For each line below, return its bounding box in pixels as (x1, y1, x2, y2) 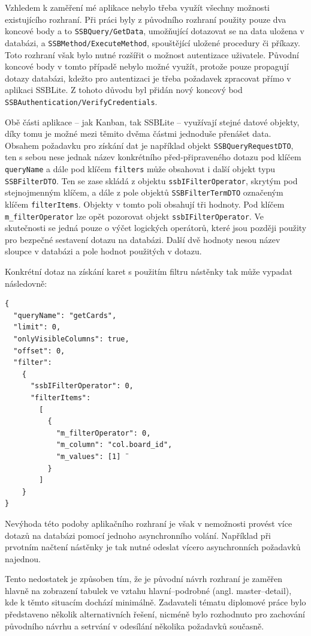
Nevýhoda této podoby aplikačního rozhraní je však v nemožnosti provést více (5, 517, 292, 529)
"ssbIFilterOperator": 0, (30, 382, 134, 391)
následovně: (5, 277, 47, 289)
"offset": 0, (13, 346, 65, 355)
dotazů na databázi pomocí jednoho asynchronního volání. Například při (5, 529, 271, 541)
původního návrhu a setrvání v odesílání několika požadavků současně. (5, 619, 264, 632)
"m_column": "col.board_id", (56, 440, 173, 449)
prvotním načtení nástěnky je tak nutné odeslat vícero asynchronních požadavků (5, 541, 301, 553)
